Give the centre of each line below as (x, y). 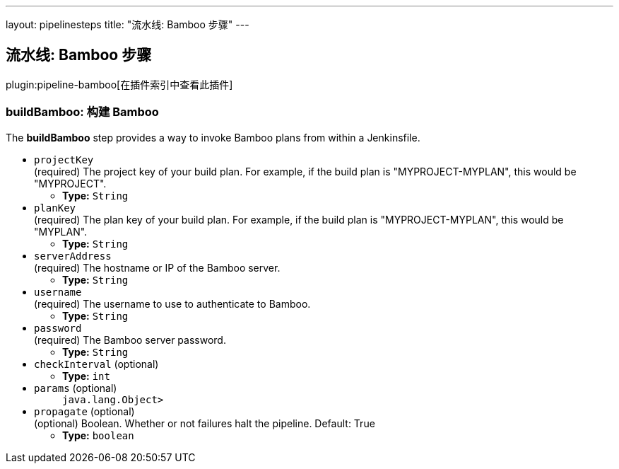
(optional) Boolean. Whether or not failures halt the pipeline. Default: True (205, 423)
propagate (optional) (84, 411)
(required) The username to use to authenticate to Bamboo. (172, 303)
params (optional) (76, 388)
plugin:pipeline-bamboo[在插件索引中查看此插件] (119, 84)
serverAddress (73, 256)
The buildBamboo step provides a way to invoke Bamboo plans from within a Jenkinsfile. (213, 137)
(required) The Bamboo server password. (130, 340)
